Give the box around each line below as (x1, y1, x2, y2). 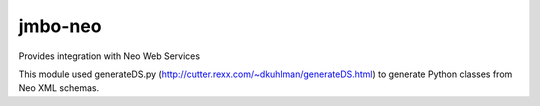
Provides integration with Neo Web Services (18, 50, 200, 62)
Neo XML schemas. (18, 82, 100, 94)
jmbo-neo (18, 15, 102, 37)
